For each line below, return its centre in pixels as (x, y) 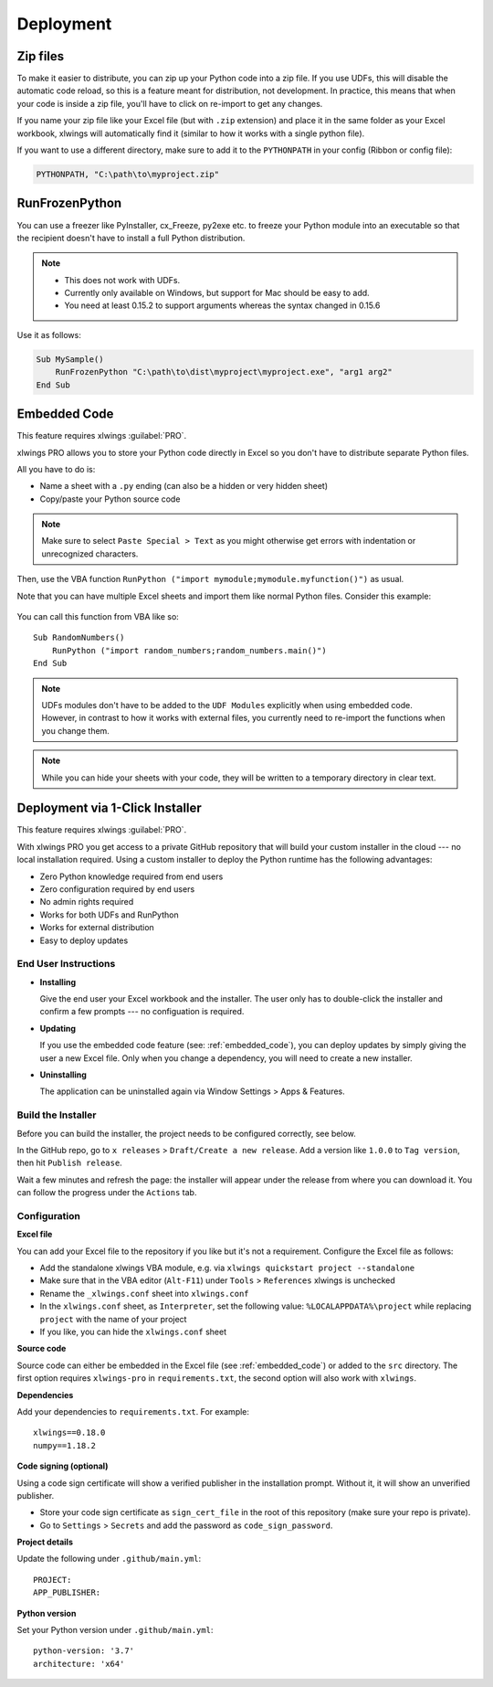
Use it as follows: (49, 334)
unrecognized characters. (90, 554)
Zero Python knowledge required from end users (131, 876)
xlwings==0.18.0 (69, 1433)
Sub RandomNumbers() (79, 638)
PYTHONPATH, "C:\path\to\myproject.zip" (127, 174)
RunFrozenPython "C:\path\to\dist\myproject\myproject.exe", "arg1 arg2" (224, 372)
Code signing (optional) (63, 1466)
